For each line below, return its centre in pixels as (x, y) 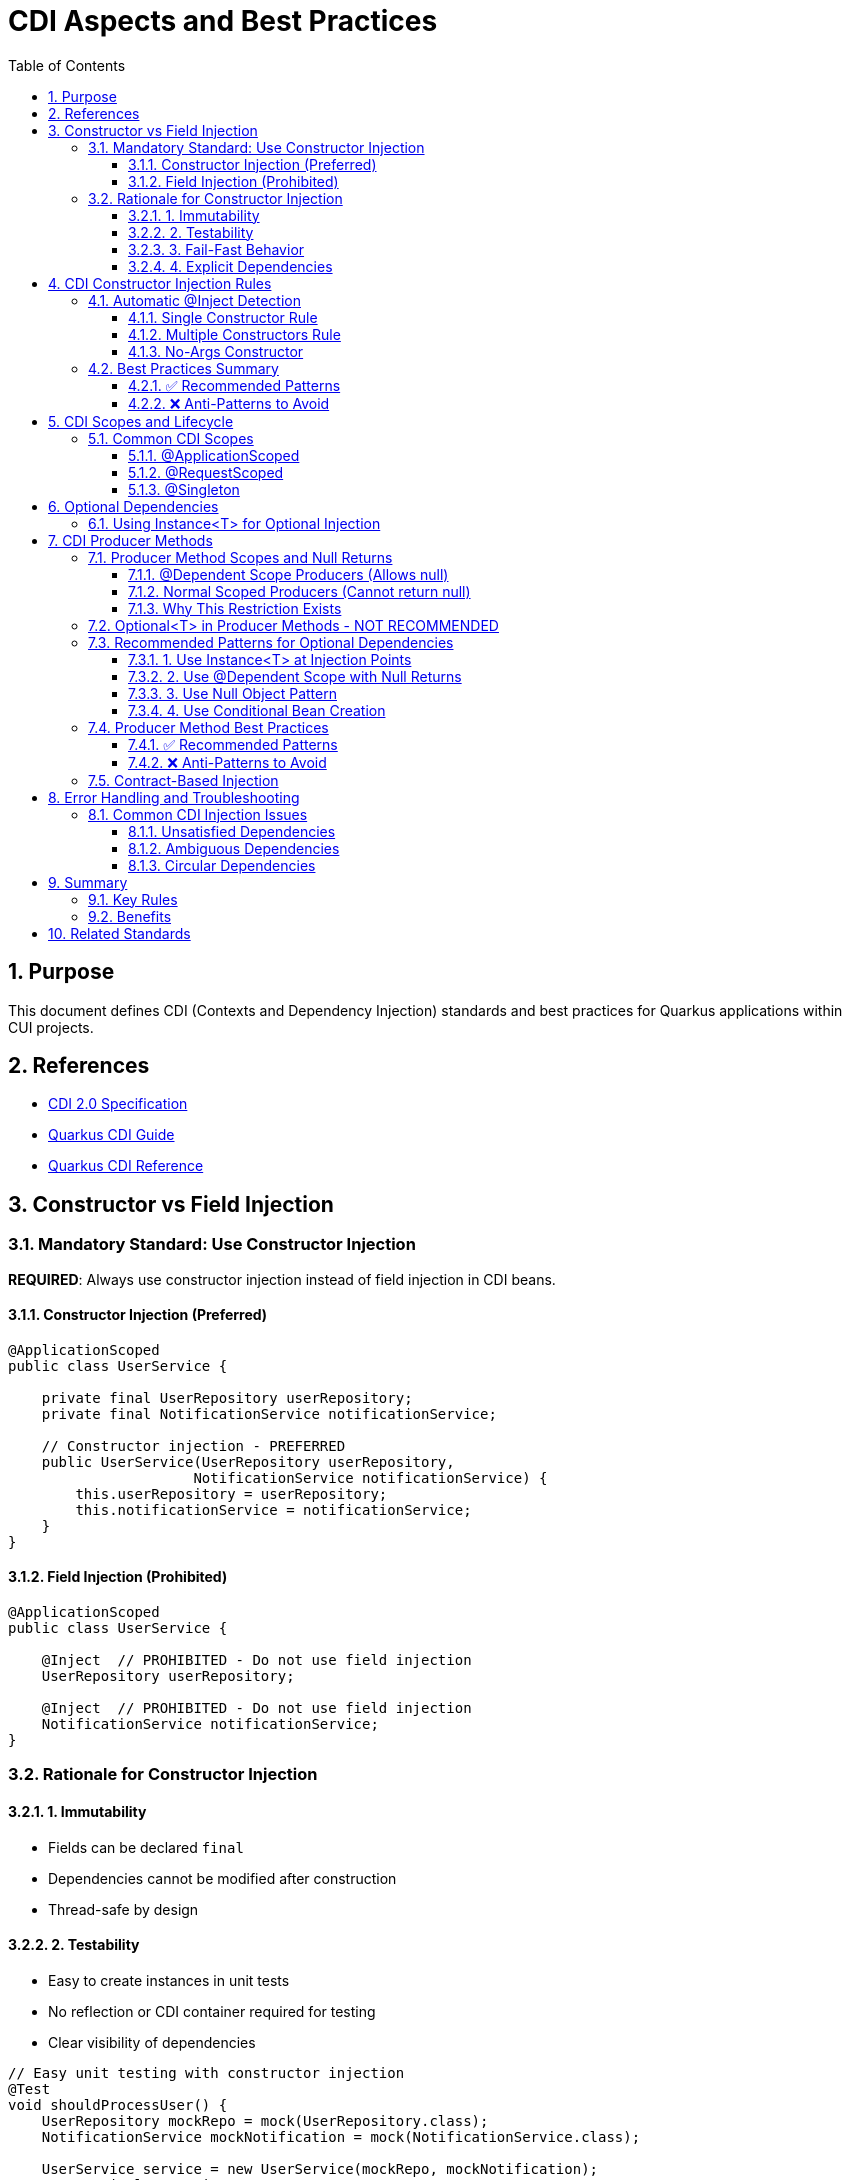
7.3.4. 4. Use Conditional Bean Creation (257, 710)
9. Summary (88, 882)
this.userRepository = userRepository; (231, 1493)
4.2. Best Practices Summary (183, 368)
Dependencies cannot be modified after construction (222, 1878)
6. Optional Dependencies (133, 506)
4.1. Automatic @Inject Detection (194, 300)
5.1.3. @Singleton (184, 489)
